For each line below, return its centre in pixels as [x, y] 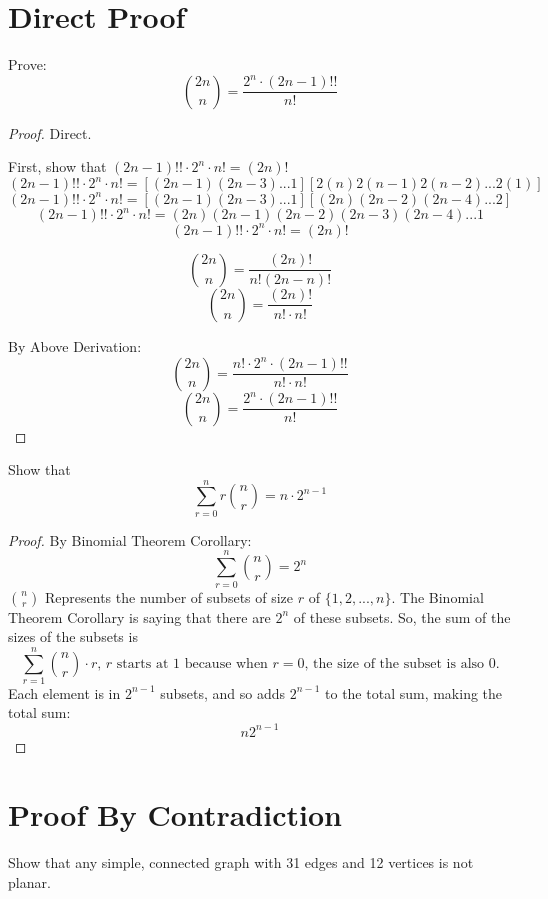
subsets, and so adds [223, 692]
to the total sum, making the [414, 692]
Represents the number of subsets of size [169, 596]
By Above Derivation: [75, 345]
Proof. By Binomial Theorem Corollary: [130, 539]
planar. [29, 881]
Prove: [27, 64]
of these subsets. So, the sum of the [402, 616]
